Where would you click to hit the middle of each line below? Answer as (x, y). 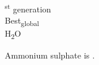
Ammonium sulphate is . (50, 55)
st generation (28, 8)
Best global (22, 21)
